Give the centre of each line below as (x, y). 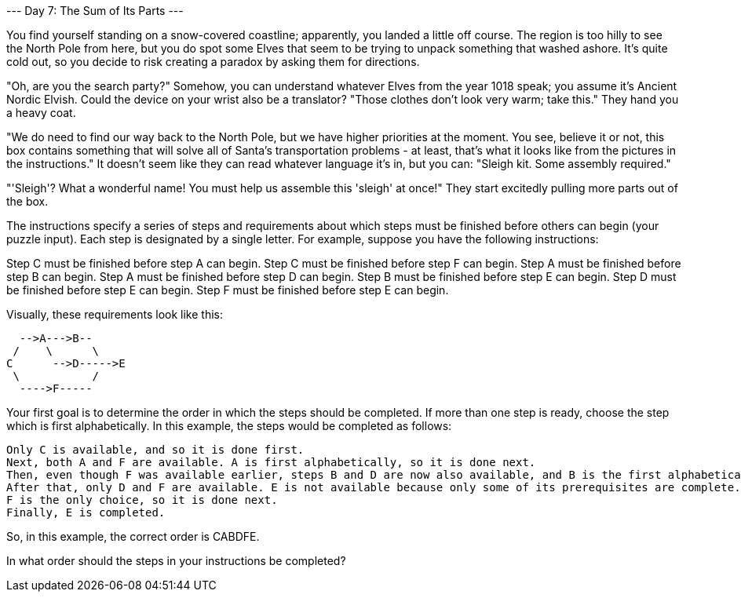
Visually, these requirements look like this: (115, 314)
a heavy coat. (41, 113)
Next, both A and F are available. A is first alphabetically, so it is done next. (271, 462)
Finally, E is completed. (86, 512)
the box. (27, 201)
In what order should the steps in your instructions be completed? (176, 561)
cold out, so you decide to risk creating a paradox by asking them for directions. (213, 62)
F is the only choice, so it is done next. (142, 500)
